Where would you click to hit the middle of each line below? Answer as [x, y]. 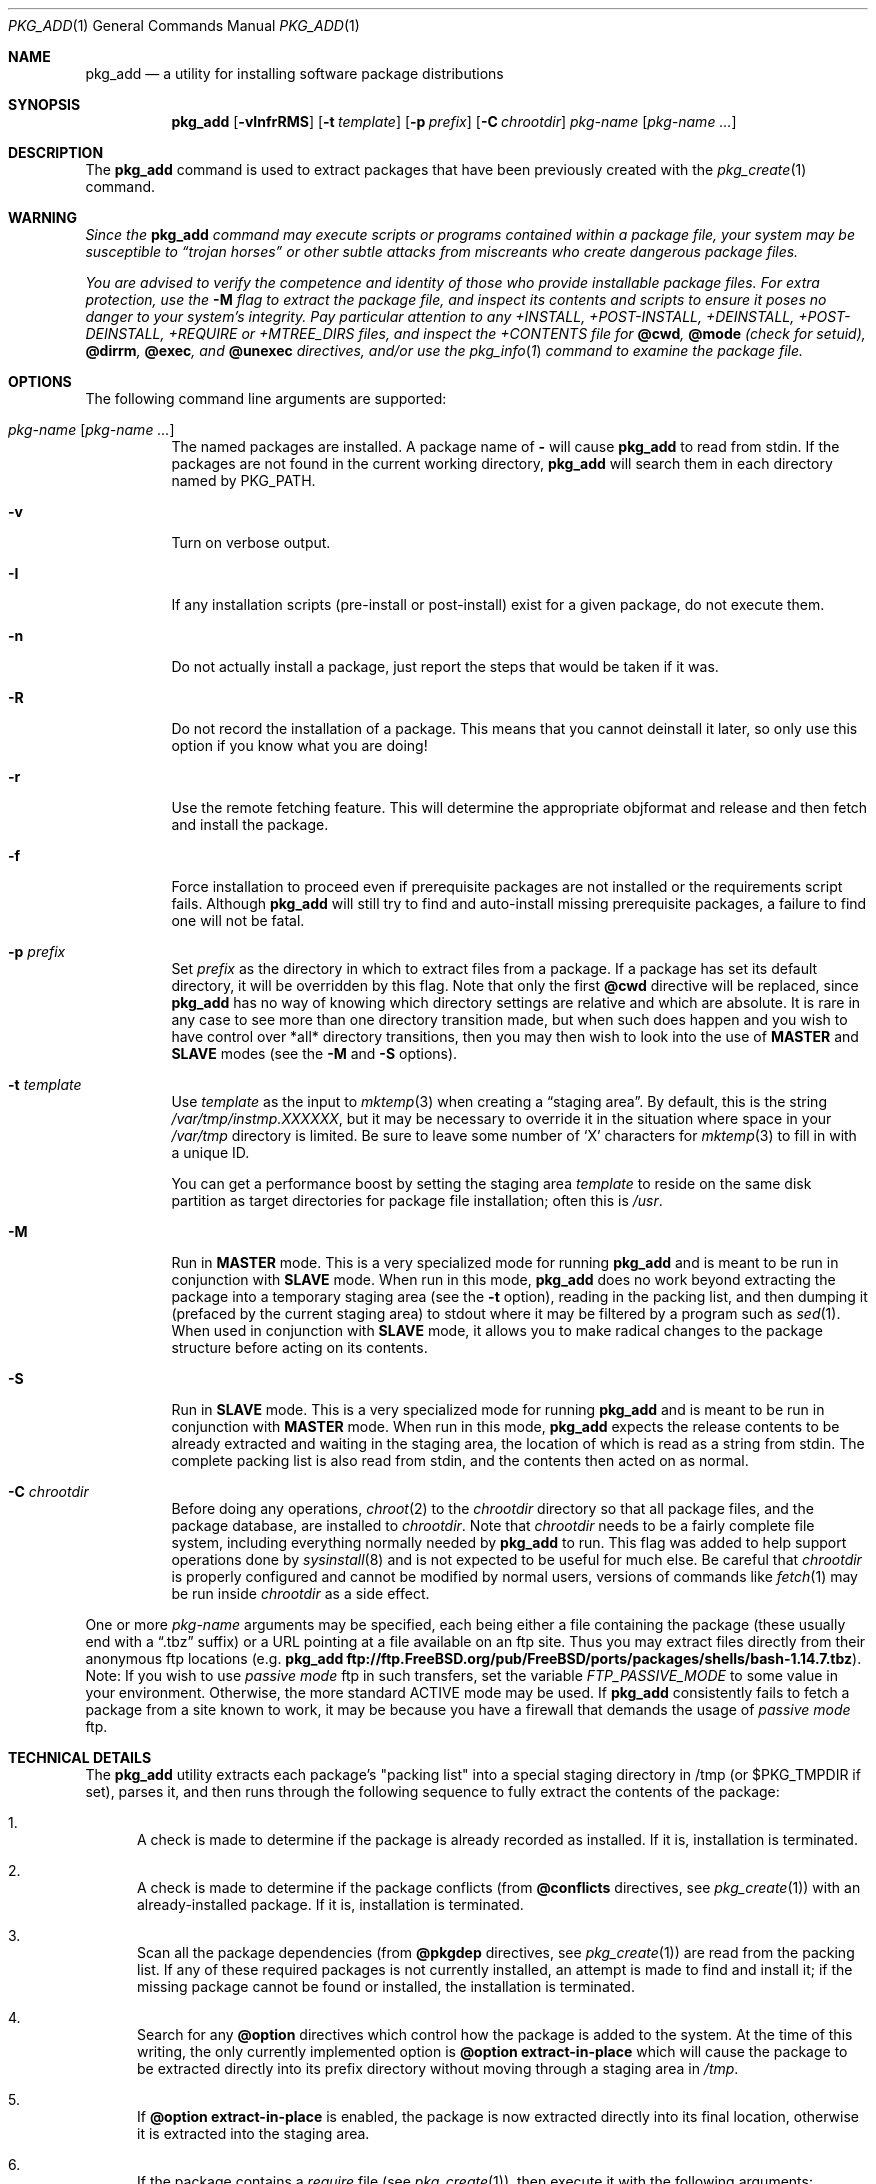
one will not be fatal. [238, 920]
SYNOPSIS [44, 104]
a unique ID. [210, 1152]
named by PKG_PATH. [243, 480]
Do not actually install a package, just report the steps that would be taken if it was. [445, 666]
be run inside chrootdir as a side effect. [300, 1593]
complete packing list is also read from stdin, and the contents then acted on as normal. [460, 1460]
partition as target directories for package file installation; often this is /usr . [417, 1200]
